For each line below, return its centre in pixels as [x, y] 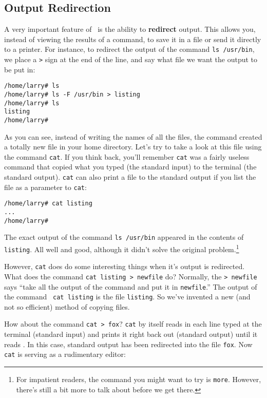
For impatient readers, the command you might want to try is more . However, [139, 379]
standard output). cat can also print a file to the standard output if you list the [130, 177]
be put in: [20, 69]
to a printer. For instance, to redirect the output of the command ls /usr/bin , [129, 49]
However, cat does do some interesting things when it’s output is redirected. [125, 266]
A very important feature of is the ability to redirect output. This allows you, [130, 29]
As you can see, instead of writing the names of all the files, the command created [133, 136]
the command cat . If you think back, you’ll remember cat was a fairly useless [127, 156]
